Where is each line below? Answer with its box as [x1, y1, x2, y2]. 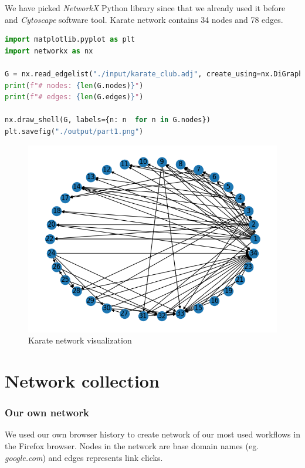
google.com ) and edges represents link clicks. [5, 451, 163, 463]
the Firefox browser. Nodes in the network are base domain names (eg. [5, 439, 259, 452]
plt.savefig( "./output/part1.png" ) [5, 127, 144, 136]
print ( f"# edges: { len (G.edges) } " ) [5, 93, 144, 102]
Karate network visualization [28, 334, 132, 346]
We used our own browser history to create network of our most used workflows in [5, 428, 300, 440]
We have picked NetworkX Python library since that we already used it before [5, 2, 286, 14]
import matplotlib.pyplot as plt [5, 35, 135, 44]
